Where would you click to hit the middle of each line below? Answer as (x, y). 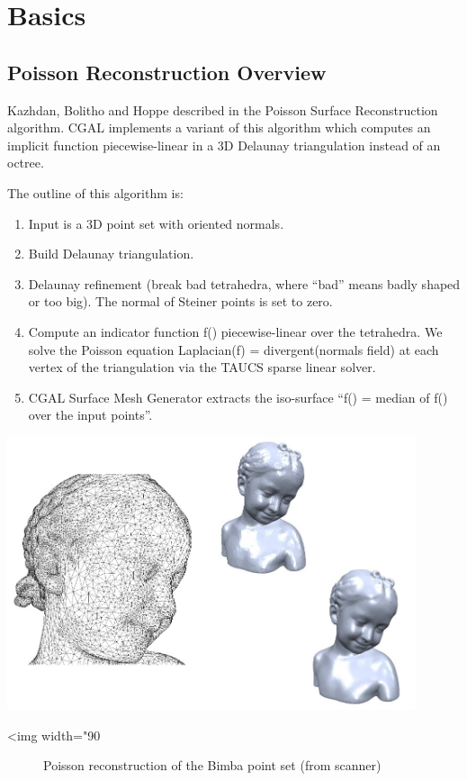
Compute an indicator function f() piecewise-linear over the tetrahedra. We (235, 331)
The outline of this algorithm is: (95, 192)
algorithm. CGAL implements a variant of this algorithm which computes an (219, 127)
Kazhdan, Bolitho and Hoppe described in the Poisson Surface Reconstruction (223, 109)
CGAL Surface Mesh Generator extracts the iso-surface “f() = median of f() (238, 397)
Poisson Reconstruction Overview (167, 72)
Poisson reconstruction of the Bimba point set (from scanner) (212, 765)
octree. (26, 163)
